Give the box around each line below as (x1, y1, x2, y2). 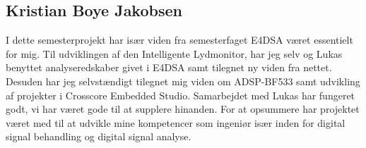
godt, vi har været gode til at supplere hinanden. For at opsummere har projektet (6, 101, 360, 116)
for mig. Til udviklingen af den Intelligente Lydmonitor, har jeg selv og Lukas (6, 46, 343, 61)
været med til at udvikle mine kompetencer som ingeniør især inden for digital (6, 115, 346, 130)
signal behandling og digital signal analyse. (6, 129, 191, 144)
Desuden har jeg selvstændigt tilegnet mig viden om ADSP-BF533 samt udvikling (6, 73, 360, 88)
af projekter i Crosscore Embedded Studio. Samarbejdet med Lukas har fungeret (6, 87, 355, 102)
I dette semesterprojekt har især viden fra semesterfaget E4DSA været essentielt (6, 32, 353, 47)
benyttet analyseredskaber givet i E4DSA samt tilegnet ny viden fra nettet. (6, 60, 332, 75)
